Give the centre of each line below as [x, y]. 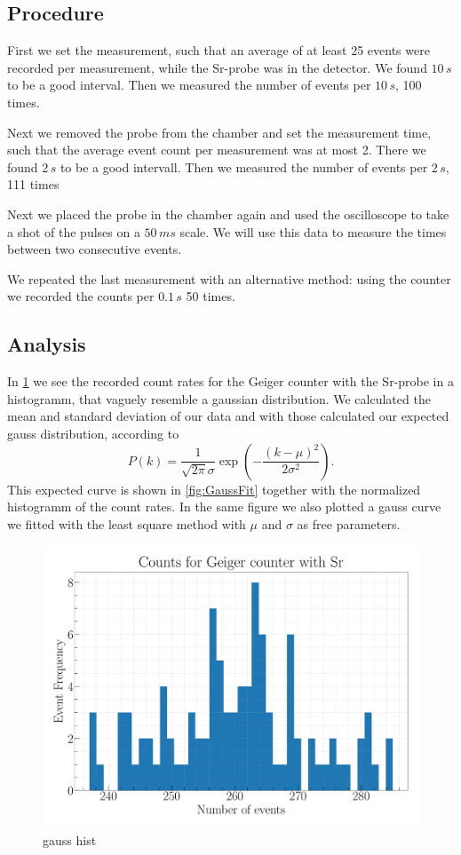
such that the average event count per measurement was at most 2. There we [217, 150]
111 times [33, 184]
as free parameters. [349, 523]
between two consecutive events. [95, 249]
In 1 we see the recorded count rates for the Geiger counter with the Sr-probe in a [230, 381]
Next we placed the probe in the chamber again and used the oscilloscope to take [228, 214]
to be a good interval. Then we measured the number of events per [189, 85]
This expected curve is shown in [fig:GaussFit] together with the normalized [214, 489]
